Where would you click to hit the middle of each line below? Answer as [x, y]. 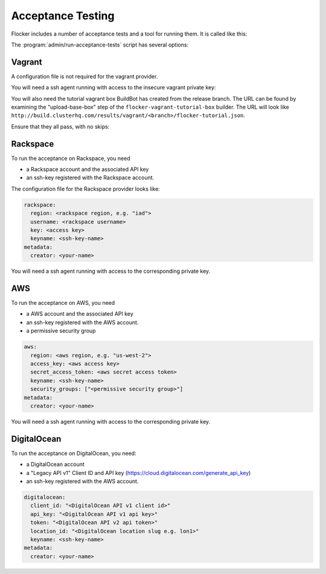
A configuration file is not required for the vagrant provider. [85, 76]
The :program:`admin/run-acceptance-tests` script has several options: [100, 45]
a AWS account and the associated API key [80, 314]
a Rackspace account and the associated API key [88, 170]
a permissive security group [61, 331]
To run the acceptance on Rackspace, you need [71, 158]
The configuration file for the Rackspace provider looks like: [85, 189]
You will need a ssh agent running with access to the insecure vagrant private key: [113, 88]
